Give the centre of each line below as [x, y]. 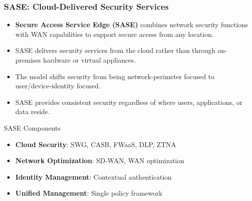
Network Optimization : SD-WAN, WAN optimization [100, 160]
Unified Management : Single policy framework [89, 193]
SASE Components [32, 127]
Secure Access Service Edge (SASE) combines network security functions [132, 25]
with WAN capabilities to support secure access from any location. [114, 34]
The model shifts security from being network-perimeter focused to [115, 76]
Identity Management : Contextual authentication [93, 176]
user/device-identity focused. [58, 86]
